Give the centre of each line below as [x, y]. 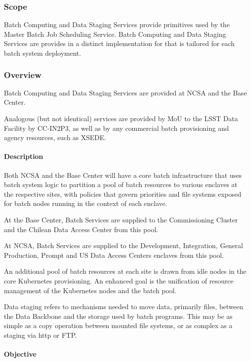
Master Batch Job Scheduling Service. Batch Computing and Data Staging [115, 34]
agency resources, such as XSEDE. [55, 137]
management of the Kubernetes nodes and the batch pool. [90, 290]
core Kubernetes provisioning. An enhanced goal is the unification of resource [119, 280]
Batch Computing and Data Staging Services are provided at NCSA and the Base [125, 92]
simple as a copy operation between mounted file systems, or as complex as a [118, 325]
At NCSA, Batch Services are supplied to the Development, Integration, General [124, 245]
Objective [20, 354]
